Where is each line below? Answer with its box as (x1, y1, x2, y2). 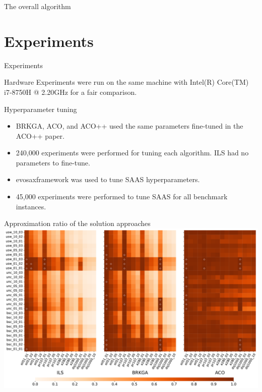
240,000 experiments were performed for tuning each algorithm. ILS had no (16, 147, 249, 158)
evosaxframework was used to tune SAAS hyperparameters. (16, 174, 200, 185)
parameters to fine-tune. (16, 157, 90, 167)
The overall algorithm (4, 1, 71, 11)
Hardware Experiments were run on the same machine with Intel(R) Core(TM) (4, 77, 249, 87)
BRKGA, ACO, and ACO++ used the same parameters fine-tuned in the (16, 121, 243, 131)
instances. (16, 201, 46, 211)
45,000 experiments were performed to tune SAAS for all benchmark (16, 191, 228, 202)
